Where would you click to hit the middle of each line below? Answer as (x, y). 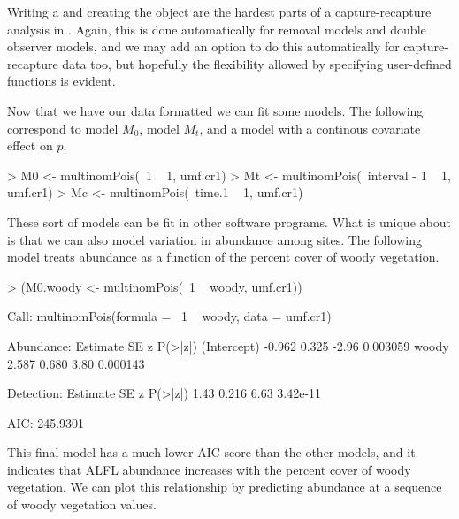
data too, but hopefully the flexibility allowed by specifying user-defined (257, 63)
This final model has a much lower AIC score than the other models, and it (211, 452)
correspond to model (63, 128)
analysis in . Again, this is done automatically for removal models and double (217, 29)
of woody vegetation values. (82, 504)
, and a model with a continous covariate (310, 128)
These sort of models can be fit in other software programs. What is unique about (229, 221)
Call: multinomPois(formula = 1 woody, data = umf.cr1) (169, 316)
